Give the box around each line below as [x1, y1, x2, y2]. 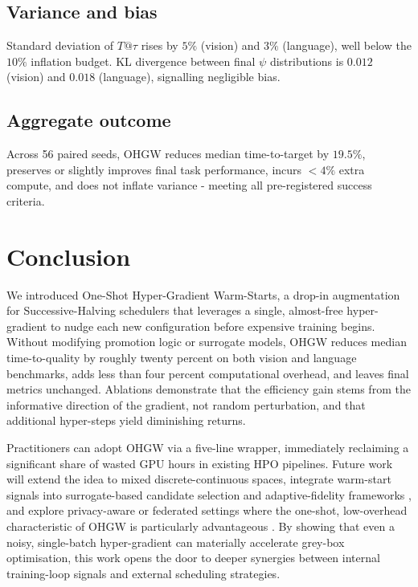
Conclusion [6, 239, 131, 272]
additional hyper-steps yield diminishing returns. [6, 412, 246, 429]
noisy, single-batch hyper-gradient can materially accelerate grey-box [6, 533, 345, 550]
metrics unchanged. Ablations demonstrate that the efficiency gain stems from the [6, 381, 411, 397]
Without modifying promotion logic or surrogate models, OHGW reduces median [6, 333, 407, 350]
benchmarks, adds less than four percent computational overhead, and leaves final [6, 365, 409, 381]
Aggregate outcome [6, 108, 171, 132]
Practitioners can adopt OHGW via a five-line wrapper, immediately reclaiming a [6, 439, 409, 456]
